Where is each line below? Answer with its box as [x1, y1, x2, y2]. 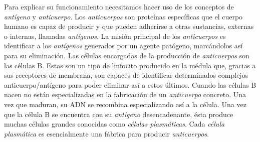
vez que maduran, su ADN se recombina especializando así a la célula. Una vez [4, 99, 246, 109]
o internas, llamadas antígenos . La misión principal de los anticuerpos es [4, 30, 226, 41]
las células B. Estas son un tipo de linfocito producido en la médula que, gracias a [4, 60, 256, 70]
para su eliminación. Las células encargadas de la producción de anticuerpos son [4, 50, 249, 60]
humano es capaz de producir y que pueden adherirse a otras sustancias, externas [4, 21, 254, 31]
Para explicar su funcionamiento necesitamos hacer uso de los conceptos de [4, 1, 234, 11]
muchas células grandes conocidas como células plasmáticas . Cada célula [4, 119, 225, 129]
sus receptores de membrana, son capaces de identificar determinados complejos [4, 70, 248, 80]
